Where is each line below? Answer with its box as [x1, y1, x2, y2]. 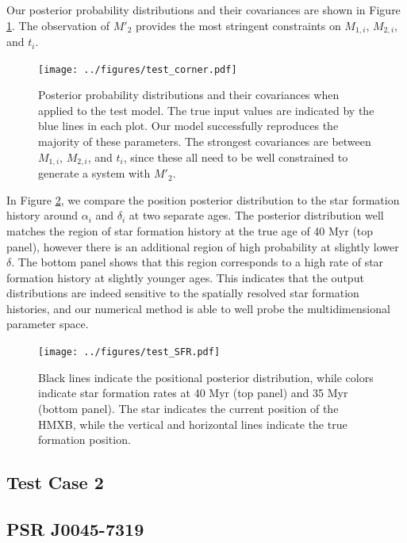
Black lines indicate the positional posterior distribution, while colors [38, 369, 374, 385]
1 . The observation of [6, 17, 110, 33]
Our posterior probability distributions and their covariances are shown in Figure [6, 2, 401, 17]
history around [6, 207, 79, 224]
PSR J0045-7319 [6, 516, 144, 541]
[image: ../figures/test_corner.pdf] [38, 63, 237, 75]
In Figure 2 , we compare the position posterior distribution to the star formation [6, 191, 400, 208]
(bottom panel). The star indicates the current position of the [38, 400, 339, 416]
